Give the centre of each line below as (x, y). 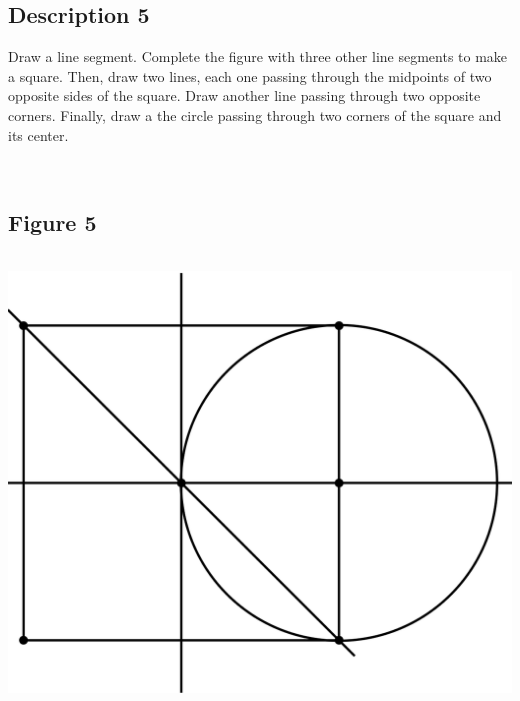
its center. (38, 134)
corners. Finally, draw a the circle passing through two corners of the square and (255, 114)
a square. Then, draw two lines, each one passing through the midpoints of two (250, 75)
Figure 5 (52, 222)
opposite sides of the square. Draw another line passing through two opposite (244, 95)
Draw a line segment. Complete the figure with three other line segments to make (258, 56)
